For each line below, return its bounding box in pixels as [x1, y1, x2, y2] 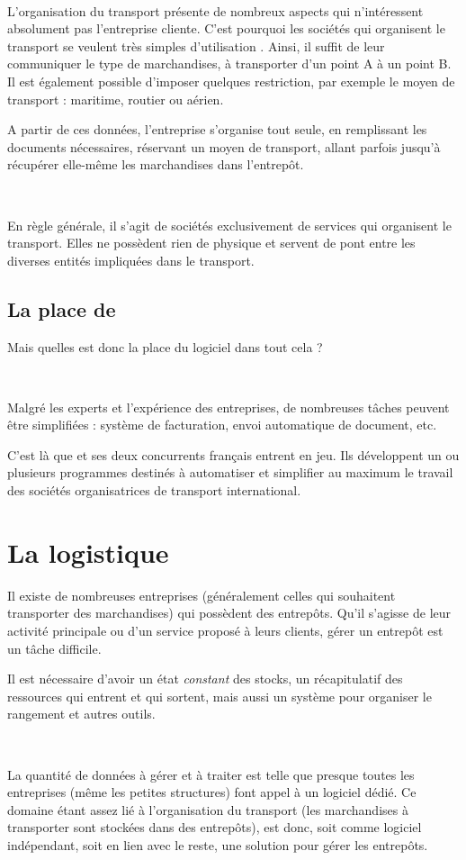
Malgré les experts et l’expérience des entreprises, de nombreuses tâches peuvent [7, 397, 450, 416]
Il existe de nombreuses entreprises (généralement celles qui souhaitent [7, 585, 396, 604]
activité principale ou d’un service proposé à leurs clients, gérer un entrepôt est [7, 620, 444, 639]
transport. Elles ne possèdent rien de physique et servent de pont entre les [7, 233, 416, 252]
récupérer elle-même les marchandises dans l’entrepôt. [7, 155, 304, 174]
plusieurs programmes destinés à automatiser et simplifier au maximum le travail [7, 463, 453, 482]
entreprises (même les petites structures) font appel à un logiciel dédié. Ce [7, 783, 417, 801]
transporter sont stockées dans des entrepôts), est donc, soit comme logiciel [7, 818, 422, 837]
